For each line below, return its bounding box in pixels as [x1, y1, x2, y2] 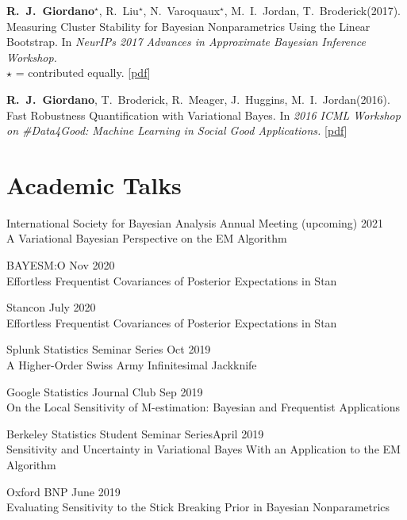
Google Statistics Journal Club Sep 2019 [6, 383, 203, 400]
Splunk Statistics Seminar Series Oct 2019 [6, 341, 211, 357]
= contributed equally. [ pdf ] [15, 64, 151, 81]
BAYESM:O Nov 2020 [6, 257, 115, 273]
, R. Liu [98, 2, 139, 18]
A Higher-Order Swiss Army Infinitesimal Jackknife [6, 357, 257, 373]
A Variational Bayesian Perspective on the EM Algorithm [6, 230, 287, 247]
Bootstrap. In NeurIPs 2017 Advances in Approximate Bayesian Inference [6, 33, 366, 50]
